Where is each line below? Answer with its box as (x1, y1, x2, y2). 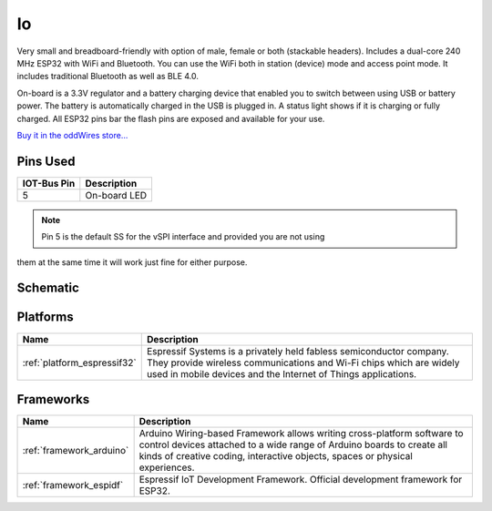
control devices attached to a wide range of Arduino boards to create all (138, 438, 448, 451)
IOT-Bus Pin (22, 177, 76, 189)
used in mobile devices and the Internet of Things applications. (146, 367, 417, 380)
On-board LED (85, 189, 148, 201)
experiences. (138, 461, 195, 474)
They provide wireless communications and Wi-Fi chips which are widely (146, 356, 460, 369)
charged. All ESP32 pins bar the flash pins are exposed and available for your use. (16, 113, 325, 124)
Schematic (16, 281, 79, 296)
